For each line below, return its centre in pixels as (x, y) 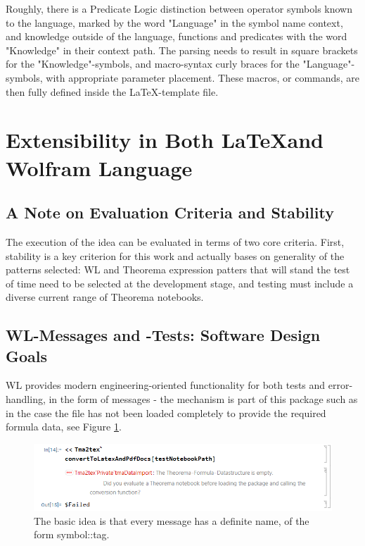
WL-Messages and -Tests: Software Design (163, 335)
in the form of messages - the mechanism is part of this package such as (203, 399)
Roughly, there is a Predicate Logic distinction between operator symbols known (179, 8)
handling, (26, 399)
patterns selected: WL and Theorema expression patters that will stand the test (178, 269)
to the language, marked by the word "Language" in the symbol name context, (174, 22)
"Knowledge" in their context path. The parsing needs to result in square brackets (182, 50)
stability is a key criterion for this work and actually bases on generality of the (175, 255)
